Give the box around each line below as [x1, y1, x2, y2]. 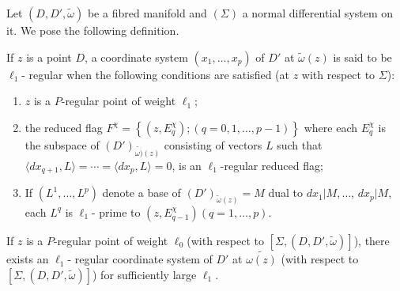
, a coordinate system [85, 48, 188, 65]
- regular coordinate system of [67, 251, 213, 267]
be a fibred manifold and [87, 5, 207, 21]
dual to [268, 184, 303, 201]
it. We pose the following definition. [6, 22, 179, 38]
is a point [26, 48, 72, 65]
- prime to [92, 203, 141, 220]
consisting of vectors [164, 136, 262, 153]
